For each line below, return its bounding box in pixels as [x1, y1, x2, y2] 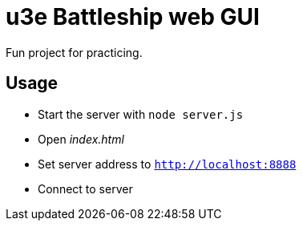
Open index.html [38, 132, 124, 146]
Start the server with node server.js [38, 107, 244, 121]
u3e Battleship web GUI [6, 3, 260, 30]
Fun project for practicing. [6, 45, 143, 59]
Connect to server [38, 181, 133, 196]
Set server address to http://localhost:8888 [38, 156, 297, 171]
